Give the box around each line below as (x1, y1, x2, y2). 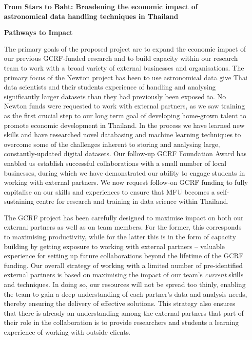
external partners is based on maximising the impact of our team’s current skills (4, 269, 244, 280)
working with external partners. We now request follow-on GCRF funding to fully (4, 177, 248, 187)
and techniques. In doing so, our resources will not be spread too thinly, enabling (4, 279, 246, 289)
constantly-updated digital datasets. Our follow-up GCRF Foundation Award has (4, 148, 247, 159)
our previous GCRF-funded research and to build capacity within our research (4, 53, 238, 63)
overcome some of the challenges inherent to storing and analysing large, (4, 139, 220, 149)
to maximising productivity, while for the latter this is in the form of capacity (4, 232, 236, 242)
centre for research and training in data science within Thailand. (36, 196, 229, 206)
